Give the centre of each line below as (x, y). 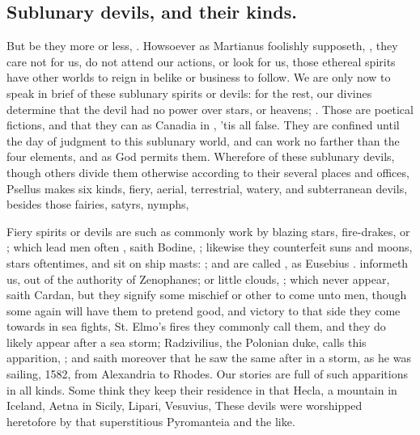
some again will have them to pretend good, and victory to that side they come (204, 310)
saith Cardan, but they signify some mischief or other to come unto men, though (207, 295)
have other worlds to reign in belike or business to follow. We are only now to (199, 77)
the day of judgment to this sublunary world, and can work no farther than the (203, 140)
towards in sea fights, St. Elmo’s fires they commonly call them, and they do (196, 326)
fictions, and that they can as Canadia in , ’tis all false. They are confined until (203, 125)
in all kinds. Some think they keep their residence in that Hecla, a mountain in (202, 389)
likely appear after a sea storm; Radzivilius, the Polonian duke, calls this (187, 342)
